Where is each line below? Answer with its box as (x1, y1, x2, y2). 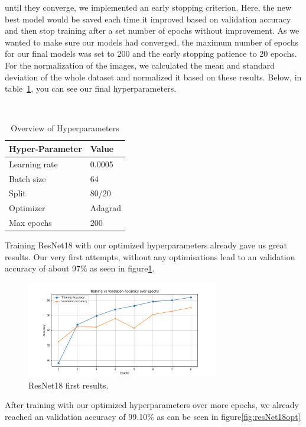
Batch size (9, 172, 46, 185)
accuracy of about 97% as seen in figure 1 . (5, 262, 155, 274)
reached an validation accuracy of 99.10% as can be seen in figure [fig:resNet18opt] (5, 410, 301, 422)
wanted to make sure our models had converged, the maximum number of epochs (5, 35, 298, 48)
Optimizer (9, 202, 45, 214)
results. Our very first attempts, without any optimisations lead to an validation (5, 250, 295, 263)
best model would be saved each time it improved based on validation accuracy (5, 12, 291, 25)
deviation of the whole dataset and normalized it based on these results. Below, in (5, 70, 302, 83)
